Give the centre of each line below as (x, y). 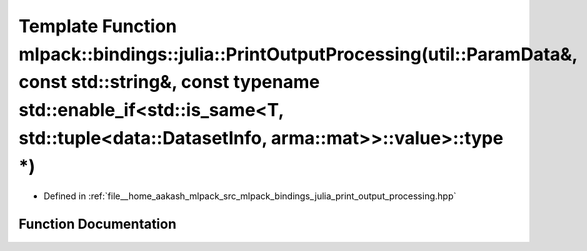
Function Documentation (97, 224)
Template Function (97, 26)
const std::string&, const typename (169, 82)
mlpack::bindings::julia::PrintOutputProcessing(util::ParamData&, (298, 54)
